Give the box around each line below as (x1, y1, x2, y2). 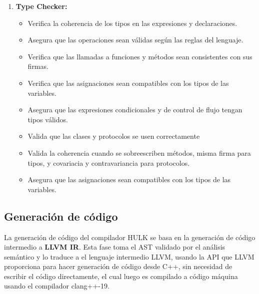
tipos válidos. (27, 114, 68, 124)
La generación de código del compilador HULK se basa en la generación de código (4, 232, 255, 242)
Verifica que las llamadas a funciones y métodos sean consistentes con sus (27, 51, 252, 61)
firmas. (27, 61, 48, 71)
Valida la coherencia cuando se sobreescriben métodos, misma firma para (27, 147, 251, 158)
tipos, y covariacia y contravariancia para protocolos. (27, 157, 190, 168)
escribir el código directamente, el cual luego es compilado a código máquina (4, 271, 238, 281)
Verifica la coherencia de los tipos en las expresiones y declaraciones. (27, 17, 237, 28)
